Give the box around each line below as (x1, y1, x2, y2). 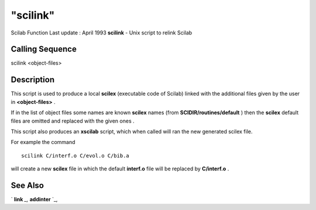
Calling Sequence (11, 44, 77, 54)
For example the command (11, 139, 75, 146)
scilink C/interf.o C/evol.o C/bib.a (21, 152, 130, 159)
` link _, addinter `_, (11, 196, 58, 202)
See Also (11, 180, 44, 190)
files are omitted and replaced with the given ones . (11, 117, 135, 124)
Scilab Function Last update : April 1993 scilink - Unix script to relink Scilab (11, 29, 193, 36)
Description (11, 75, 55, 85)
